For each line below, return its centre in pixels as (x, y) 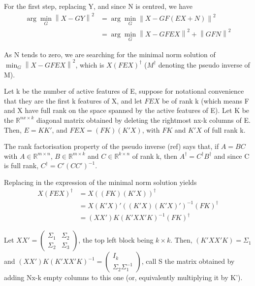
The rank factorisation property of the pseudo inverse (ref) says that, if (112, 146)
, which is (90, 64)
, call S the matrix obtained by (188, 261)
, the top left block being (116, 240)
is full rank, (21, 165)
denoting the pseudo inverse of (204, 64)
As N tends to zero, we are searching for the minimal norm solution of (110, 54)
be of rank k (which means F (205, 100)
